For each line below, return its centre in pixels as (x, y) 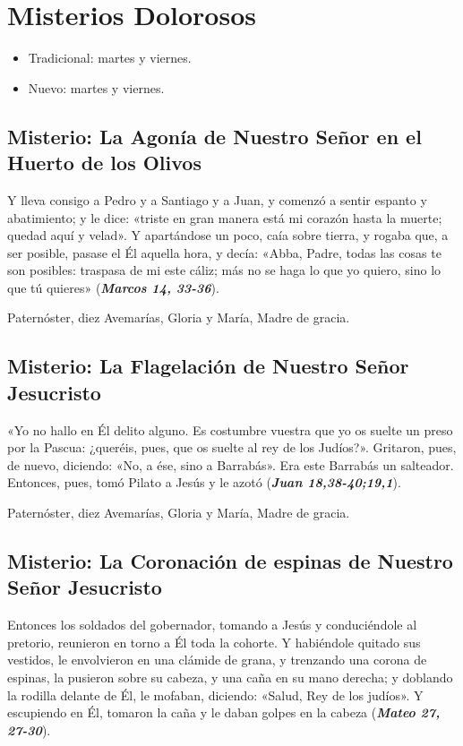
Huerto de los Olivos (104, 163)
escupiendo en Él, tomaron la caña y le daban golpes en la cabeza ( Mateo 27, (224, 712)
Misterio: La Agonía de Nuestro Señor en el (214, 136)
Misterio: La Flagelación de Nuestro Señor (208, 366)
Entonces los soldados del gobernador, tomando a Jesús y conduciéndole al (212, 625)
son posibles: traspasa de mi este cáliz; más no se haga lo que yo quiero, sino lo (224, 270)
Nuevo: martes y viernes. (96, 87)
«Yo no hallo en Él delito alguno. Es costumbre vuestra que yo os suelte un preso (230, 429)
